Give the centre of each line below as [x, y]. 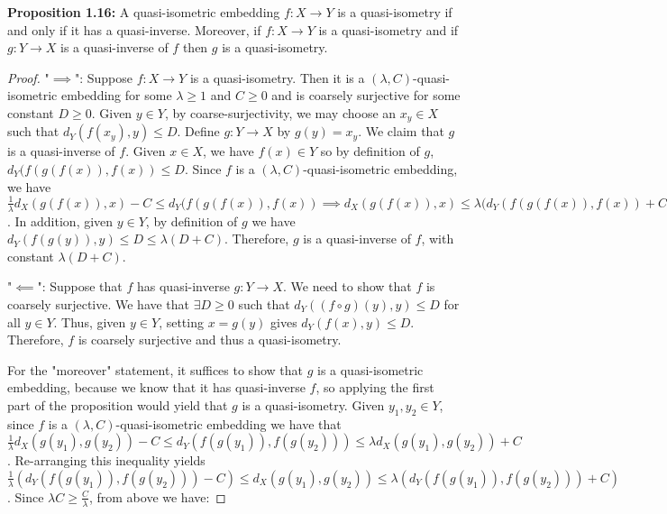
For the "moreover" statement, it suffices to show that [155, 369]
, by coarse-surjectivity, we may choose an [280, 112]
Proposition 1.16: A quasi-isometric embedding [144, 12]
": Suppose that [80, 286]
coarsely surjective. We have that [99, 303]
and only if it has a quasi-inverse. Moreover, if [134, 29]
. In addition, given [60, 220]
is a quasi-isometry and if [388, 29]
